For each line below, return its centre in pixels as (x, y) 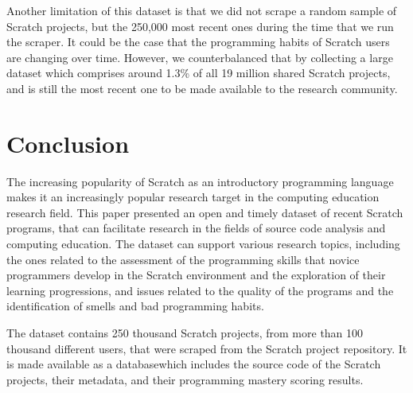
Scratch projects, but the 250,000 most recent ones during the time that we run (200, 26)
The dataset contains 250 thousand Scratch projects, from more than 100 (185, 333)
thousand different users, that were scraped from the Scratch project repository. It (207, 348)
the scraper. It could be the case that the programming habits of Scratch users (198, 42)
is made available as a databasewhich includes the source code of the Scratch (194, 364)
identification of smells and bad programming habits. (135, 306)
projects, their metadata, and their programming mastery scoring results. (185, 379)
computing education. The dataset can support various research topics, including (203, 244)
